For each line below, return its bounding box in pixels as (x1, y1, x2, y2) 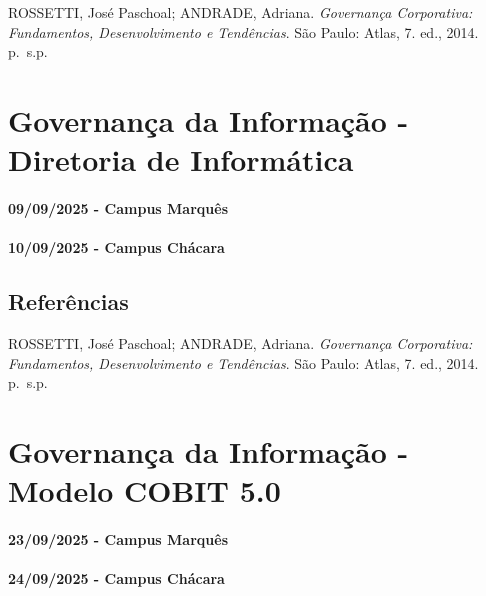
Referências (8, 286, 129, 317)
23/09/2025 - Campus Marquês (8, 528, 228, 549)
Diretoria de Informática (8, 139, 354, 180)
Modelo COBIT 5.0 (8, 470, 281, 511)
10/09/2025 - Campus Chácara (8, 237, 225, 258)
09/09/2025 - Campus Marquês (8, 197, 228, 218)
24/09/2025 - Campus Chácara (8, 568, 225, 589)
